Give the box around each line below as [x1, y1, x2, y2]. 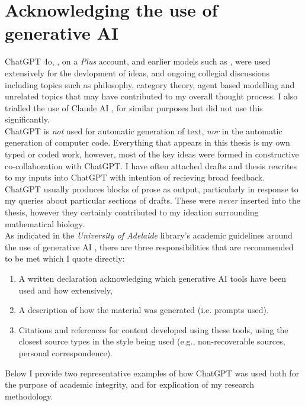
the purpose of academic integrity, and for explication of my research [5, 378, 255, 391]
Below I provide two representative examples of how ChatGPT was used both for [5, 366, 300, 379]
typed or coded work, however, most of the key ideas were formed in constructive [5, 148, 299, 160]
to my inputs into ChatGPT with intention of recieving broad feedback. [5, 171, 265, 183]
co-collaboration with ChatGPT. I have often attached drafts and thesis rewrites [5, 159, 297, 172]
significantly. [5, 113, 50, 125]
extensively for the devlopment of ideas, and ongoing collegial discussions [5, 66, 269, 79]
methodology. [5, 389, 53, 402]
